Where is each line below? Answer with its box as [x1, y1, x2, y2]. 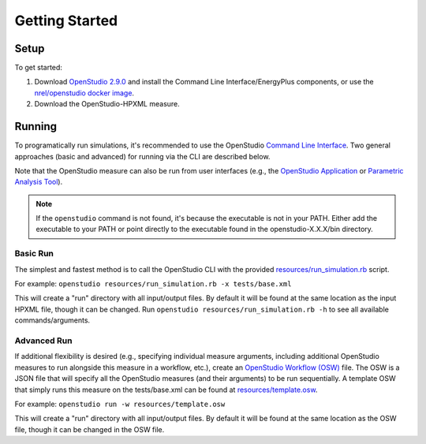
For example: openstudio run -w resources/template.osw [14, 399, 226, 409]
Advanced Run [14, 335, 73, 346]
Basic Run [14, 248, 54, 259]
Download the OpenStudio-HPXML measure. [34, 99, 181, 109]
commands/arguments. [14, 315, 91, 325]
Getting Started [14, 12, 118, 29]
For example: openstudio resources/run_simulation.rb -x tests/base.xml [14, 279, 292, 289]
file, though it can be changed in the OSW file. [14, 424, 165, 434]
